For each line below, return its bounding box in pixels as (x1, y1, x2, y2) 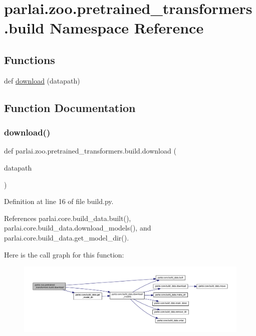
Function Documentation (4, 99, 136, 115)
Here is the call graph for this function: (4, 249, 124, 259)
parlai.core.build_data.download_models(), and (4, 222, 151, 233)
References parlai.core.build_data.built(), (4, 212, 131, 223)
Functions (4, 51, 55, 67)
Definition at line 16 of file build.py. (4, 196, 114, 206)
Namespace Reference (50, 17, 204, 38)
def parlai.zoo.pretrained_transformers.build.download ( (4, 145, 176, 156)
